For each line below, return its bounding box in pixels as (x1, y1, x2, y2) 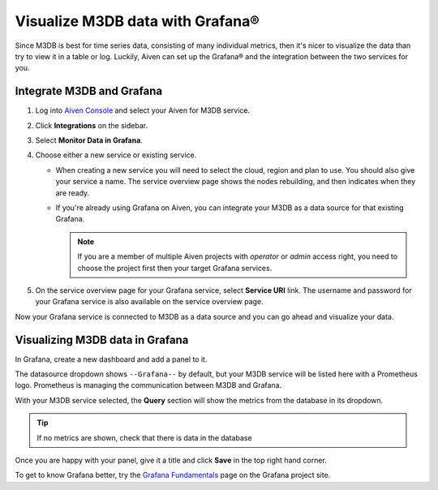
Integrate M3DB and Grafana (15, 84, 162, 98)
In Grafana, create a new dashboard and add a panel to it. (15, 354, 208, 364)
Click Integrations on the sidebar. (35, 120, 148, 130)
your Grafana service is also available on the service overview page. (35, 297, 264, 307)
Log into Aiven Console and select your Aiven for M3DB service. (35, 105, 251, 115)
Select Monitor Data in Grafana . (35, 135, 144, 145)
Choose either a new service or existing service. (35, 150, 197, 160)
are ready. (55, 187, 90, 198)
